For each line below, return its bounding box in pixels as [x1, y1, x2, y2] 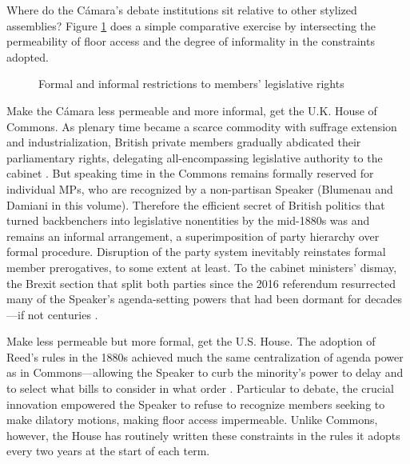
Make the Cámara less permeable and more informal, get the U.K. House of [6, 102, 377, 118]
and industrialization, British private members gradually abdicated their [6, 134, 361, 150]
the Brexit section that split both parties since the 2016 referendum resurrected [6, 274, 396, 291]
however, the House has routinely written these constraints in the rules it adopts [6, 426, 400, 443]
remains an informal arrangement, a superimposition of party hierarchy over [6, 227, 380, 244]
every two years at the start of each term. [6, 442, 210, 459]
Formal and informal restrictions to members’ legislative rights [38, 75, 344, 92]
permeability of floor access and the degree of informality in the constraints [6, 33, 375, 50]
